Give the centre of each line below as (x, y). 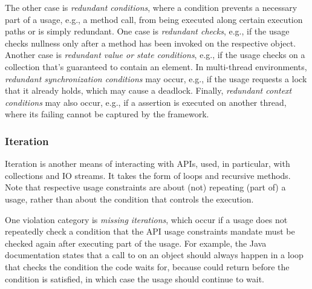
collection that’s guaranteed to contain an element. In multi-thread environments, (156, 66)
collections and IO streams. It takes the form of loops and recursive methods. (148, 175)
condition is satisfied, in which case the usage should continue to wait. (135, 278)
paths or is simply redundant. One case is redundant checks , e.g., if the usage (147, 31)
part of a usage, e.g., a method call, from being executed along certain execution (154, 19)
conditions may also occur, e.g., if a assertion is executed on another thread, (146, 102)
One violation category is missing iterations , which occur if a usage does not (146, 219)
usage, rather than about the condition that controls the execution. (129, 199)
